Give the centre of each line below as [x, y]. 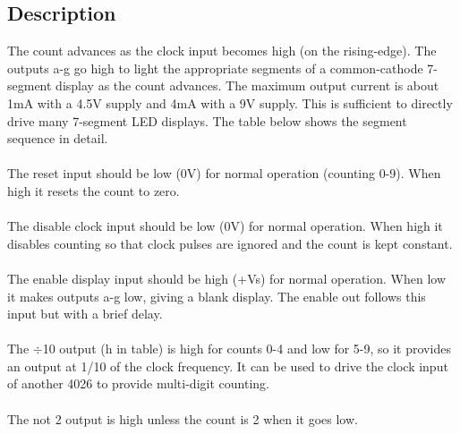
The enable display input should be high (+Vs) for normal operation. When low [227, 278]
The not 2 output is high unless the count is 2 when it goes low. [183, 418]
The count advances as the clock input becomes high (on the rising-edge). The [222, 51]
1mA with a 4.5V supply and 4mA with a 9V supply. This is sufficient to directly [230, 102]
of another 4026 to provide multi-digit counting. [138, 383]
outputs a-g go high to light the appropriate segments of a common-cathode [215, 68]
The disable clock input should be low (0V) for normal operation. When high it [225, 226]
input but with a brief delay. [85, 314]
